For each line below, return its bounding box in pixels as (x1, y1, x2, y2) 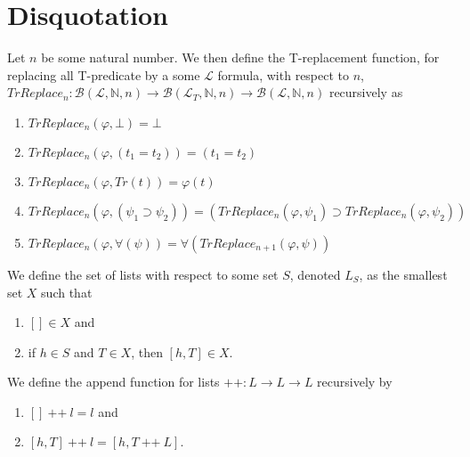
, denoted (289, 265, 341, 283)
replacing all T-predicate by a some (7, 65, 200, 84)
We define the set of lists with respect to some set (7, 265, 279, 283)
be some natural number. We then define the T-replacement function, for (41, 48, 440, 67)
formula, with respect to (217, 65, 350, 84)
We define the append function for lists (7, 372, 220, 391)
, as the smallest (359, 265, 448, 283)
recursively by (317, 372, 393, 391)
